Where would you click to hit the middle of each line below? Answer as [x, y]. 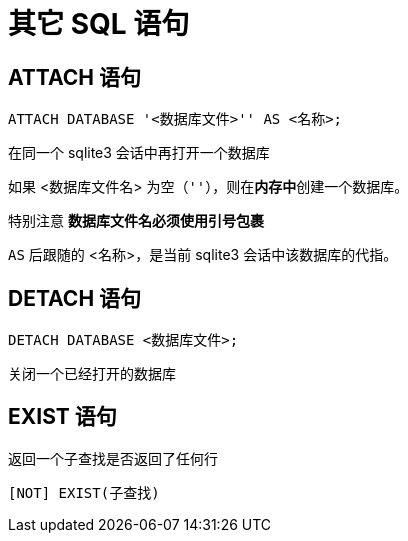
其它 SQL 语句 [99, 24]
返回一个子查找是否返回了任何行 [113, 458]
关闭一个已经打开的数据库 [92, 374]
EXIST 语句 [62, 417]
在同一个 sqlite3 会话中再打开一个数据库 [139, 153]
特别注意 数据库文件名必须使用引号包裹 [136, 221]
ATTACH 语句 [74, 77]
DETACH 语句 [75, 298]
